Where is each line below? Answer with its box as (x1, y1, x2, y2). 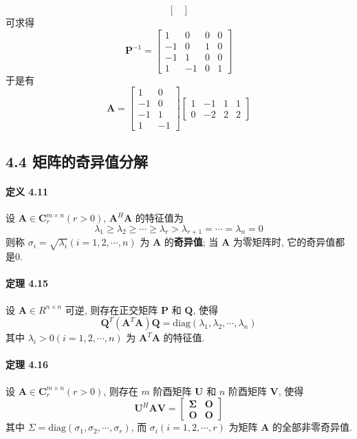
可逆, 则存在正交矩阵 (65, 302, 158, 317)
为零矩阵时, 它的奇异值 (232, 235, 336, 249)
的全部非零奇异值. (272, 420, 352, 434)
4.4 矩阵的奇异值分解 (6, 150, 148, 171)
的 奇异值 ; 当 (164, 235, 219, 249)
